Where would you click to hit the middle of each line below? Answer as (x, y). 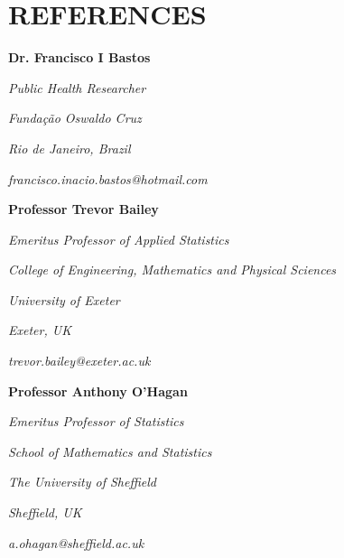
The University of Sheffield (82, 482)
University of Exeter (64, 299)
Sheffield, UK (45, 512)
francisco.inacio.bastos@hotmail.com (108, 178)
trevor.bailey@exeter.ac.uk (79, 361)
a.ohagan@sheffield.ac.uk (76, 542)
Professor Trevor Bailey (84, 209)
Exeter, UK (40, 330)
